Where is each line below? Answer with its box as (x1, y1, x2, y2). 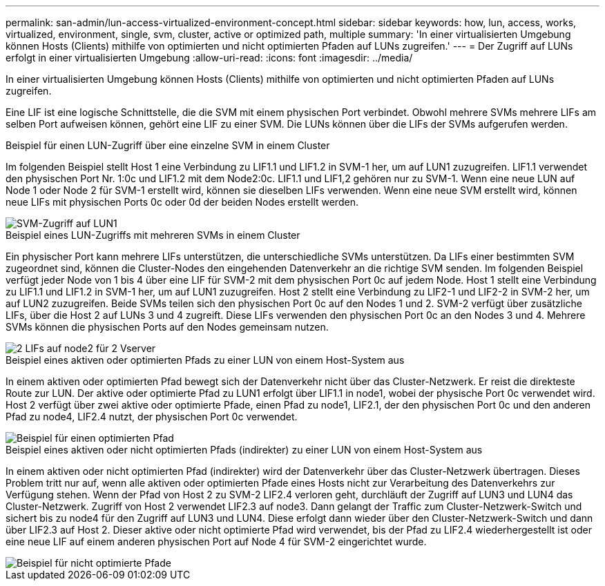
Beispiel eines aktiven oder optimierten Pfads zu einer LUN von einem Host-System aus (6, 354, 405, 366)
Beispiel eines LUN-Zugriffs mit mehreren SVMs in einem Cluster (6, 229, 300, 241)
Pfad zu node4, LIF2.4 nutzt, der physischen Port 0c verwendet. (6, 411, 298, 422)
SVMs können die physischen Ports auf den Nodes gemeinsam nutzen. (6, 321, 329, 333)
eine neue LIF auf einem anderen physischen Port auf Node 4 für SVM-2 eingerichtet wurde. (6, 536, 427, 547)
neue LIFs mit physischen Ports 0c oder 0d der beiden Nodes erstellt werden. (6, 196, 358, 208)
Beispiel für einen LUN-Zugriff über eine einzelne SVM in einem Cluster (6, 139, 330, 151)
